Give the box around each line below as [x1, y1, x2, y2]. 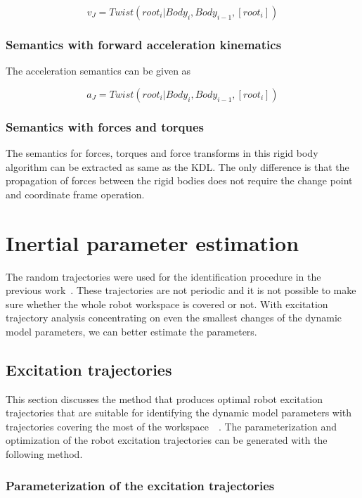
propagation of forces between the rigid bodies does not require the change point [6, 173, 353, 188]
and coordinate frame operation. [6, 186, 145, 201]
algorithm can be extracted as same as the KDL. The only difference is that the [6, 159, 349, 174]
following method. [6, 447, 83, 461]
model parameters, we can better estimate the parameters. [6, 324, 257, 338]
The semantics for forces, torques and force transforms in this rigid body [6, 146, 318, 160]
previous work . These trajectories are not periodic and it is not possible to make [6, 283, 356, 298]
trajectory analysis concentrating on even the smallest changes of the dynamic [6, 310, 342, 325]
